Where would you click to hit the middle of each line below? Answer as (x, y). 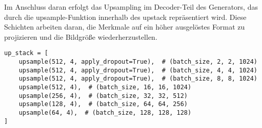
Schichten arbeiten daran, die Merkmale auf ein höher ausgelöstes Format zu (125, 27)
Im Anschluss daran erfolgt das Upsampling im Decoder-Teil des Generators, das (131, 7)
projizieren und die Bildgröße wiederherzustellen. (81, 36)
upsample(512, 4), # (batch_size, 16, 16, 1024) (105, 87)
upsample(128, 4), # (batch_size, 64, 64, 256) (103, 104)
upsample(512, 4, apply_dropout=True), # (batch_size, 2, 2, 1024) (138, 62)
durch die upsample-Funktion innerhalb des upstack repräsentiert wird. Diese (125, 17)
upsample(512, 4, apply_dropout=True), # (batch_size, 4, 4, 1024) (138, 70)
